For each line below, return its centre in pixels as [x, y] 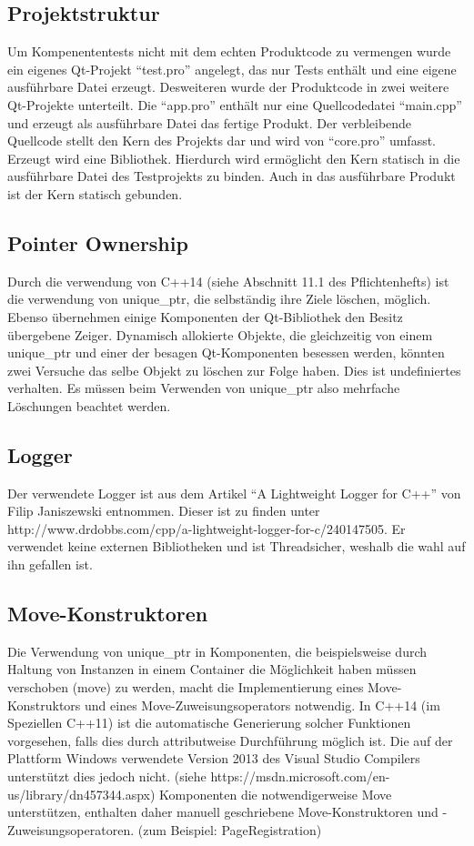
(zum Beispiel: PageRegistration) [230, 829]
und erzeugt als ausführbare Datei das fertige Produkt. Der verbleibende [210, 122]
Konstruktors [44, 705]
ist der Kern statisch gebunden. [95, 193]
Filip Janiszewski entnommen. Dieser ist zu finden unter [164, 511]
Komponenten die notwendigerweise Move [276, 794]
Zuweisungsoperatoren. [71, 829]
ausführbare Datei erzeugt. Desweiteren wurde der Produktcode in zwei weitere [228, 87]
